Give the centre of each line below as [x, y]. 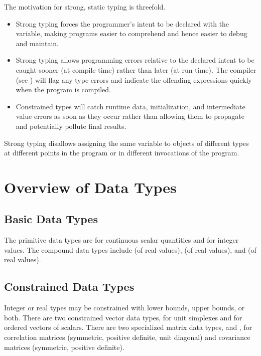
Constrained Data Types [69, 287]
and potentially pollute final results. [71, 126]
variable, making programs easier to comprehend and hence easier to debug [132, 33]
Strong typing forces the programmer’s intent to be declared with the [122, 23]
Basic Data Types [51, 219]
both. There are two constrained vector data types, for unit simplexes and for [123, 317]
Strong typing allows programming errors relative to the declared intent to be [135, 60]
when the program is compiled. [63, 90]
